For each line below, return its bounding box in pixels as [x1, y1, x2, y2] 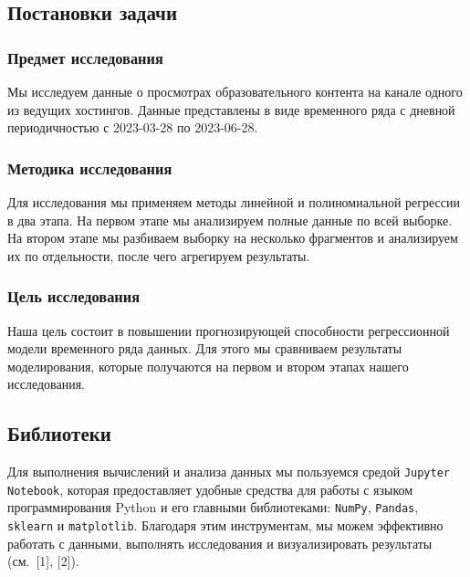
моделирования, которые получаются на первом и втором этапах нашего [7, 356, 409, 375]
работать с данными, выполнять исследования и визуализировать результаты [7, 533, 433, 552]
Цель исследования [7, 285, 141, 308]
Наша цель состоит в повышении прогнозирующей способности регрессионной [7, 320, 450, 340]
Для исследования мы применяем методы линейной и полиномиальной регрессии [7, 193, 460, 211]
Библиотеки [7, 419, 111, 447]
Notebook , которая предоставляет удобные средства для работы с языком [7, 479, 413, 498]
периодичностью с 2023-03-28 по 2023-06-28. [7, 118, 258, 137]
